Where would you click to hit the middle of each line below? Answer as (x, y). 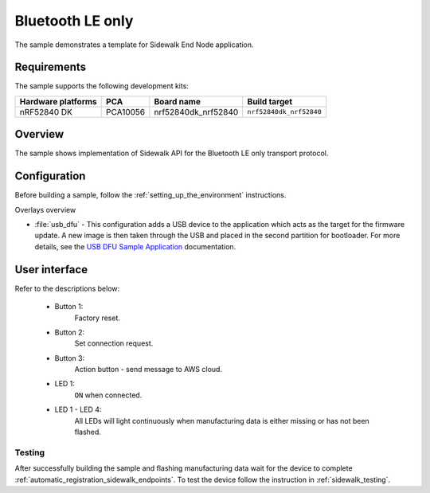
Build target (270, 101)
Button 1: (69, 307)
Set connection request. (114, 343)
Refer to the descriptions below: (67, 288)
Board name (177, 101)
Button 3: (70, 358)
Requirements (51, 67)
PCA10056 (126, 112)
